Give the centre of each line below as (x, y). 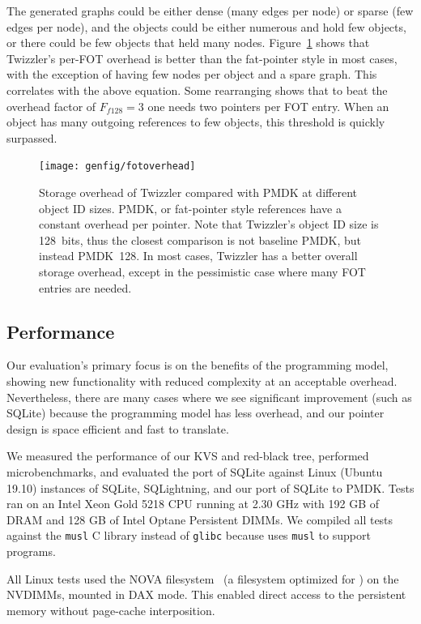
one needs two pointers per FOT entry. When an (268, 106)
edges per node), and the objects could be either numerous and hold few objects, (206, 26)
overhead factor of (51, 106)
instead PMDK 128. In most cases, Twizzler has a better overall (198, 256)
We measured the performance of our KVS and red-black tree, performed (188, 456)
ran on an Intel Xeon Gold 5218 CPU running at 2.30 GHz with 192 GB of (193, 504)
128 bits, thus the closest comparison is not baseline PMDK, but (200, 239)
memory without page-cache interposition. (111, 610)
